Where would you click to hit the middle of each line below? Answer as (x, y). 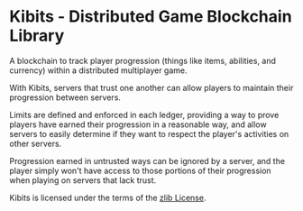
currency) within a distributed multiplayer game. (98, 70)
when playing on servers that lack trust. (83, 180)
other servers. (36, 143)
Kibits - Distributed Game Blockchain (151, 17)
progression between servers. (65, 97)
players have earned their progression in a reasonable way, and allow (138, 124)
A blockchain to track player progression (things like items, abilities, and (143, 60)
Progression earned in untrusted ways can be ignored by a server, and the (147, 161)
